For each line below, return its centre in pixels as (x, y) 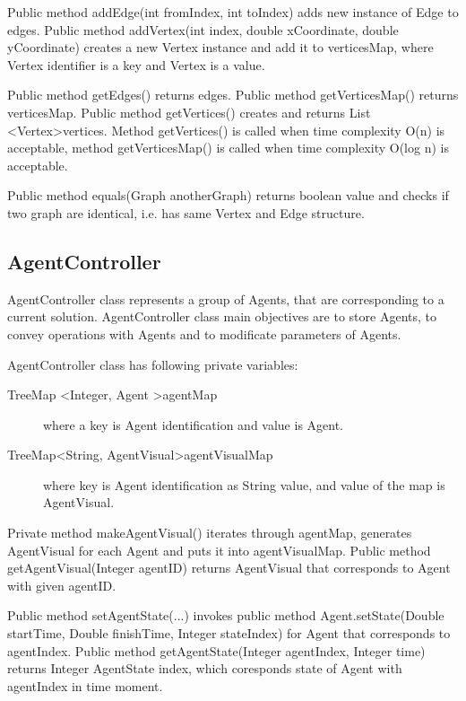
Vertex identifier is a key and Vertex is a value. (136, 64)
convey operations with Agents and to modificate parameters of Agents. (204, 333)
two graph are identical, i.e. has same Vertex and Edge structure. (186, 212)
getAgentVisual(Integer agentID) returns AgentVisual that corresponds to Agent (229, 568)
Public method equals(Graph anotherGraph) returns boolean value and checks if (228, 195)
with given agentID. (62, 585)
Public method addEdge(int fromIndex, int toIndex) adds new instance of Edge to (233, 12)
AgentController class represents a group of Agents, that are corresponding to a (226, 298)
